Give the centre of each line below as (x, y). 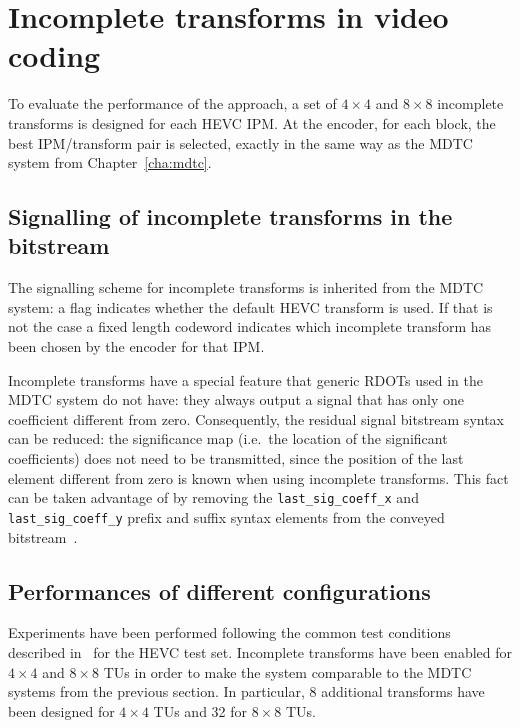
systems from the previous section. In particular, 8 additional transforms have (246, 691)
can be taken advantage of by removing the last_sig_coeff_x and (213, 497)
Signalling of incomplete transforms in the (230, 216)
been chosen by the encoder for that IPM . (136, 346)
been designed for (61, 710)
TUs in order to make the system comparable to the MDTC (287, 671)
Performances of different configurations (219, 590)
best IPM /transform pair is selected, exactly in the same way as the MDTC (240, 142)
